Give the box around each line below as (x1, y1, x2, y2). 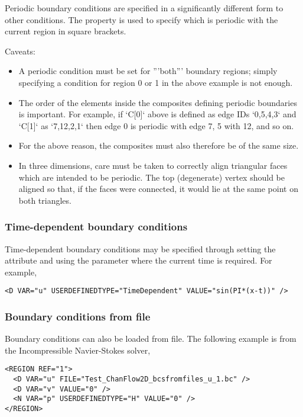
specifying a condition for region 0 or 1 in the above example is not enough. (18, 76, 293, 88)
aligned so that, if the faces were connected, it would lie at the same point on (18, 182, 298, 195)
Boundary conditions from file (5, 309, 151, 323)
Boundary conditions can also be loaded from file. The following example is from (5, 332, 297, 345)
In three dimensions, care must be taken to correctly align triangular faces (18, 159, 288, 171)
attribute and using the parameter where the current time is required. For (5, 254, 272, 267)
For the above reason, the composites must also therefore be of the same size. (18, 139, 299, 152)
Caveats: (5, 44, 35, 57)
